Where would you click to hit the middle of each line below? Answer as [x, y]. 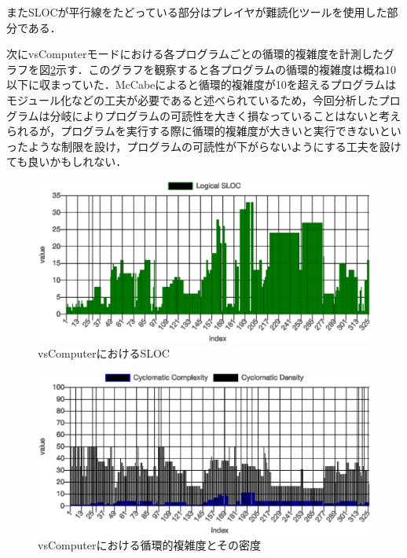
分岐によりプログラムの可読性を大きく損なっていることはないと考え [225, 115]
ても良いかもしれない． [67, 162]
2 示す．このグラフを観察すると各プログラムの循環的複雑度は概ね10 [224, 69]
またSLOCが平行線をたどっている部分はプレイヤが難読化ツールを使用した [197, 12]
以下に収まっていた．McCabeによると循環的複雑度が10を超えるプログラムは [202, 84]
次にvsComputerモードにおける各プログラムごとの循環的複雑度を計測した [195, 54]
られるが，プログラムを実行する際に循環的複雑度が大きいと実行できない [193, 131]
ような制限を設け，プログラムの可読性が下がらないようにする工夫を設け [214, 146]
